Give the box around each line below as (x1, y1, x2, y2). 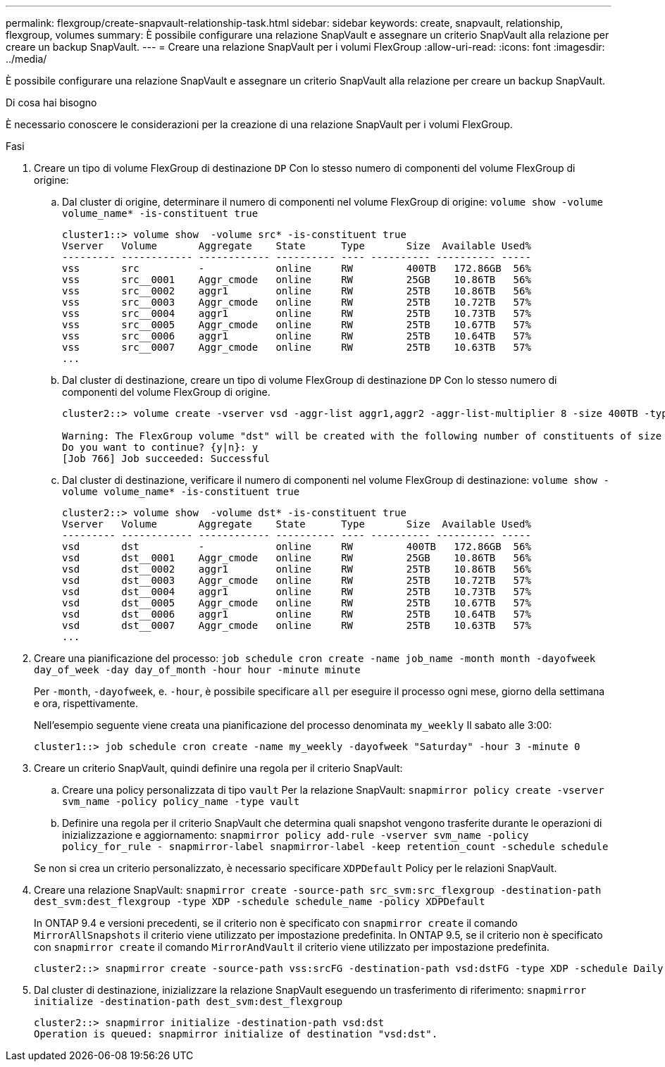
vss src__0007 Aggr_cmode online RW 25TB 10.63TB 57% (62, 342, 531, 353)
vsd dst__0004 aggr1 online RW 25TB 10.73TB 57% (62, 586, 531, 597)
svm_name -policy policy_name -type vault (62, 796, 300, 807)
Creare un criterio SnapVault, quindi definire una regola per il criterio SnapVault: (34, 762, 403, 774)
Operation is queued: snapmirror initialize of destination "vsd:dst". (34, 1028, 438, 1040)
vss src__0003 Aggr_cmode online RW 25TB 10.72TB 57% (62, 297, 531, 308)
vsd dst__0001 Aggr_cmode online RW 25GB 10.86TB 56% (62, 552, 531, 563)
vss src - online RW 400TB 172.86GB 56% (62, 263, 531, 274)
